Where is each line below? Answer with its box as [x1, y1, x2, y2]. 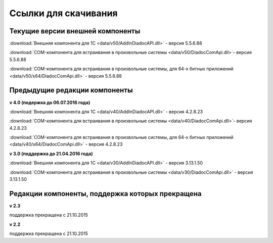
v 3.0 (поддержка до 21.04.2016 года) [9, 151, 93, 157]
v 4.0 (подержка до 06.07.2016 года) [9, 99, 90, 106]
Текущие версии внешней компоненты [9, 27, 141, 35]
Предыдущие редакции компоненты [9, 86, 133, 94]
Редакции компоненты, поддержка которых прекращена [9, 189, 202, 198]
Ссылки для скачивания [9, 8, 118, 19]
